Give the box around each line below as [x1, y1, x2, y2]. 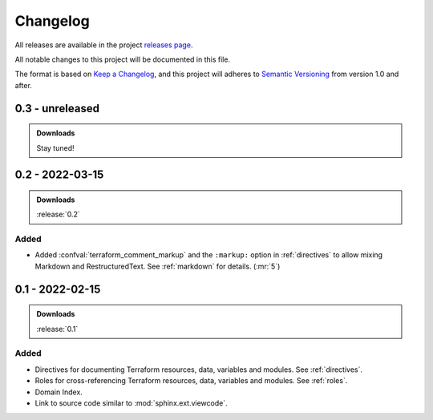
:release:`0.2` [36, 209, 80, 220]
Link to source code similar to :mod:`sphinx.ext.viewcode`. [34, 398, 228, 408]
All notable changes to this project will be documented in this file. [14, 55, 231, 64]
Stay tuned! [36, 143, 75, 152]
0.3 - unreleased [14, 101, 100, 115]
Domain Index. [34, 387, 83, 397]
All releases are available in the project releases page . [14, 40, 193, 50]
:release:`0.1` [36, 324, 79, 333]
